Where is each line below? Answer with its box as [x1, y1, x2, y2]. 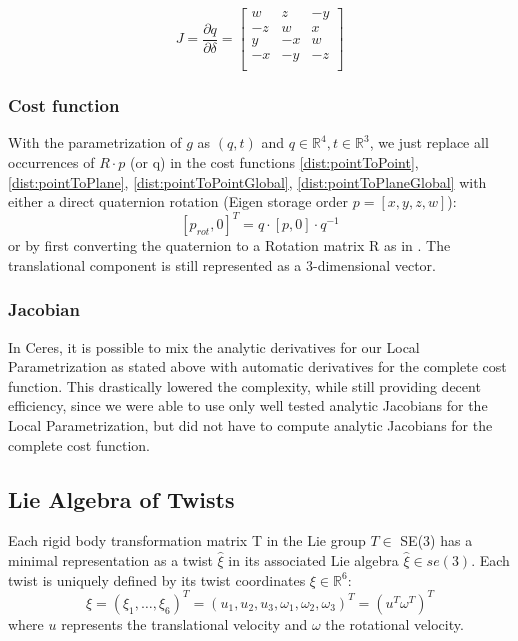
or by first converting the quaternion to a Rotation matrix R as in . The [8, 235, 451, 256]
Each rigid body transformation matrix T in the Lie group [8, 530, 366, 551]
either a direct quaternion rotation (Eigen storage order [8, 191, 349, 212]
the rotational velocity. [325, 613, 464, 634]
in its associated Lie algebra [228, 550, 399, 571]
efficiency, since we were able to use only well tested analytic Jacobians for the [8, 395, 488, 416]
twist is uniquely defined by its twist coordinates [8, 569, 306, 590]
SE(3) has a [400, 530, 473, 551]
